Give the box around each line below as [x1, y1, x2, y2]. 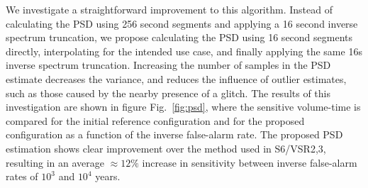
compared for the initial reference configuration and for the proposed [6, 113, 305, 128]
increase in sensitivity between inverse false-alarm [142, 155, 357, 170]
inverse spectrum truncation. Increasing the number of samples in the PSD [6, 57, 331, 72]
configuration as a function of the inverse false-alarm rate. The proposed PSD [6, 127, 343, 142]
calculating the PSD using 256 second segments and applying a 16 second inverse [6, 16, 358, 31]
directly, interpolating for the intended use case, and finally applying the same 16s [6, 43, 362, 58]
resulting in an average [6, 155, 104, 170]
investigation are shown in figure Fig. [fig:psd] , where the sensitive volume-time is [6, 99, 361, 114]
